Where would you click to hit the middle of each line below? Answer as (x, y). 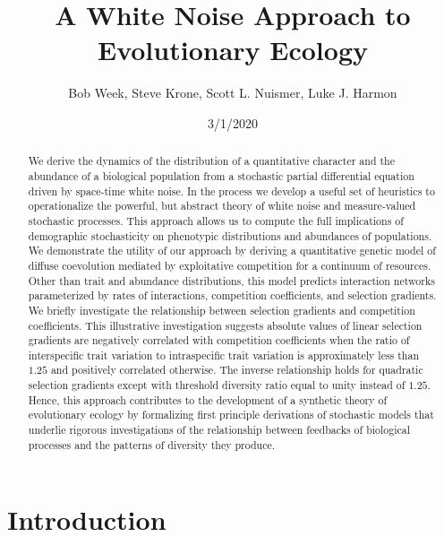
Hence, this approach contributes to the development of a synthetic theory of (208, 399)
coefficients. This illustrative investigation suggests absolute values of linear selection (225, 325)
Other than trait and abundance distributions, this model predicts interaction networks (231, 280)
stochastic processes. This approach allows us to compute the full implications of (216, 220)
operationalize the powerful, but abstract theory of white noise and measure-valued (222, 206)
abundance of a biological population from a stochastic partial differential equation (221, 175)
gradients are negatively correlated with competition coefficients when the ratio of (219, 340)
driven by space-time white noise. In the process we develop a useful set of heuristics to (231, 191)
